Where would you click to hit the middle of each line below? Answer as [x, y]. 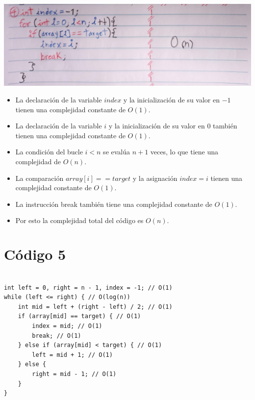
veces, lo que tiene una [184, 152]
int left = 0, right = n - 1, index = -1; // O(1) [88, 287]
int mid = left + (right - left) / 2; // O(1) [95, 307]
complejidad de [38, 161]
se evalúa [117, 152]
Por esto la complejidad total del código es [79, 220]
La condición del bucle [49, 152]
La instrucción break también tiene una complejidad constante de [114, 204]
